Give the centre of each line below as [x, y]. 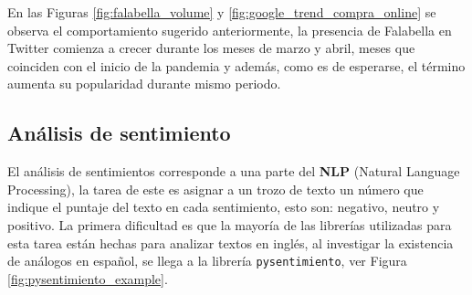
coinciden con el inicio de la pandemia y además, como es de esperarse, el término [236, 65]
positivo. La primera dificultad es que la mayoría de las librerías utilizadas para [230, 224]
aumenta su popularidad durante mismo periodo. [144, 84]
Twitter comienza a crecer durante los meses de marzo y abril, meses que [211, 48]
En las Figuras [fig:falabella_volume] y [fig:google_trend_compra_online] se [222, 12]
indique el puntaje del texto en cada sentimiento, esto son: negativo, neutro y [224, 207]
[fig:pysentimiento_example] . [88, 278]
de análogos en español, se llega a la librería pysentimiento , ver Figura [207, 261]
